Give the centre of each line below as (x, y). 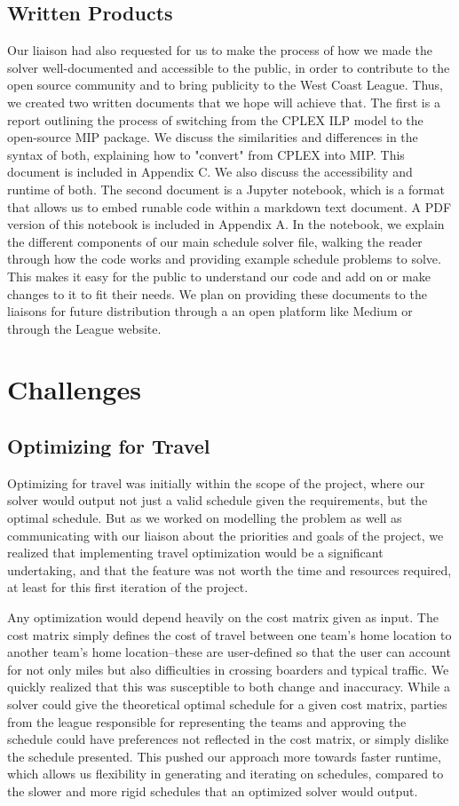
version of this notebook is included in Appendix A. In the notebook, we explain (226, 224)
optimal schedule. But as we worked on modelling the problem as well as (205, 518)
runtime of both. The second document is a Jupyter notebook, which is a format (226, 189)
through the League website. (84, 328)
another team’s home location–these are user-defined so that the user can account (229, 652)
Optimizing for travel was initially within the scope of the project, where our (216, 482)
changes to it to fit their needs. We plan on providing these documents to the (217, 293)
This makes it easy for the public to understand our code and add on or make (219, 276)
